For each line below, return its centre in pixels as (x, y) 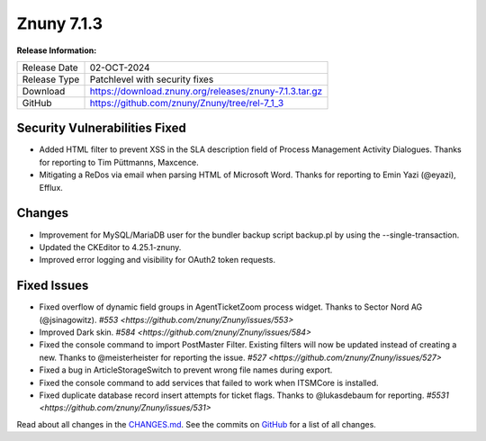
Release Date (50, 67)
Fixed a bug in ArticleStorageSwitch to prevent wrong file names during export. (186, 370)
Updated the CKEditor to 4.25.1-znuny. (110, 247)
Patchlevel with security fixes (152, 79)
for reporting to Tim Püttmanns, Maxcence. (119, 162)
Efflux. (51, 187)
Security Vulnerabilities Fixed (101, 128)
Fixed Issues (53, 286)
